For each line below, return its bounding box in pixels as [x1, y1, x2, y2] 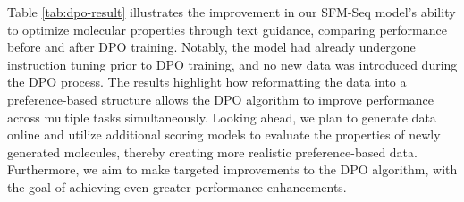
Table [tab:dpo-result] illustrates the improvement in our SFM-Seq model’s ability [7, 3, 456, 21]
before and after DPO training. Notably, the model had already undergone [7, 38, 416, 56]
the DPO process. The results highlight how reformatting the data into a [7, 72, 407, 91]
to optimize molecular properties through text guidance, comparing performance [7, 20, 447, 38]
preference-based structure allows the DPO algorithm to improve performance [7, 89, 434, 108]
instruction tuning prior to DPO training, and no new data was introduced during [7, 55, 458, 73]
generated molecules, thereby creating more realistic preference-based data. [7, 142, 418, 161]
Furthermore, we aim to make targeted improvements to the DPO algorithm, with [7, 160, 458, 179]
